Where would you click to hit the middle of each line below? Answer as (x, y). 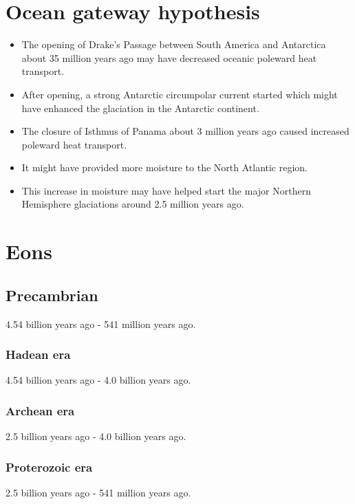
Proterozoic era (49, 467)
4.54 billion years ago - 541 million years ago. (101, 324)
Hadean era (38, 354)
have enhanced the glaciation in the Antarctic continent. (140, 108)
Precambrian (52, 295)
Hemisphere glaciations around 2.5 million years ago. (133, 204)
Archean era (40, 410)
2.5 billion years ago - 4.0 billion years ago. (96, 436)
